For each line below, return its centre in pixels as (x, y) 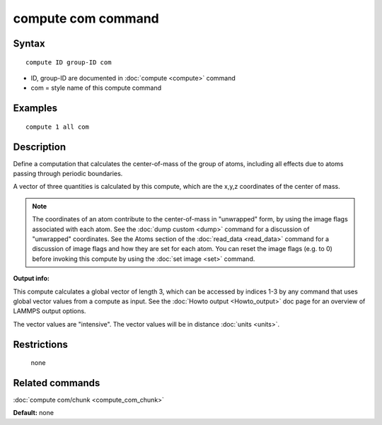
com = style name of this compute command (96, 88)
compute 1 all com (58, 127)
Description (40, 147)
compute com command (86, 18)
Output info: (31, 279)
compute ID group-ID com (69, 62)
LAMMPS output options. (50, 311)
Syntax (29, 43)
